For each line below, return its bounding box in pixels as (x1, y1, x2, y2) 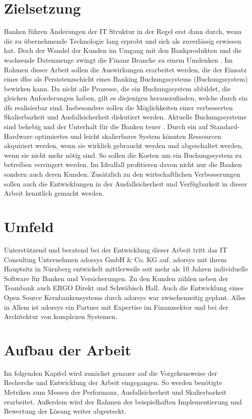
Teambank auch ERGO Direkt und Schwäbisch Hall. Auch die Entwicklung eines (4, 283, 244, 293)
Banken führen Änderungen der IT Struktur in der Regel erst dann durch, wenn (4, 26, 242, 36)
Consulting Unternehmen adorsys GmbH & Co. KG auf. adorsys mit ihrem (4, 254, 227, 264)
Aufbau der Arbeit (4, 339, 131, 359)
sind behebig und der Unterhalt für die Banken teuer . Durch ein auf (4, 121, 208, 132)
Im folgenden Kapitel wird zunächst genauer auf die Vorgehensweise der (4, 368, 218, 378)
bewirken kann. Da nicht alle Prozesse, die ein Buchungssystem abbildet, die (4, 83, 231, 93)
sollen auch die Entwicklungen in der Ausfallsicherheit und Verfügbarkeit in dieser (4, 178, 247, 188)
